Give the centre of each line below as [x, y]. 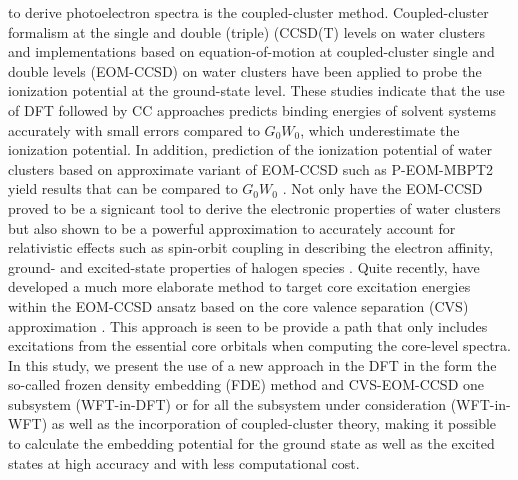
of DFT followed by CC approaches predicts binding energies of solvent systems [252, 109]
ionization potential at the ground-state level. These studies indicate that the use [256, 90]
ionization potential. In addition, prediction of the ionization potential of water [250, 149]
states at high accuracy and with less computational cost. [184, 462]
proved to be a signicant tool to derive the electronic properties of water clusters [254, 207]
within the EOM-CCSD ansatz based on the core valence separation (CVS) [238, 305]
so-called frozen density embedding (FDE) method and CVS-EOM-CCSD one [246, 384]
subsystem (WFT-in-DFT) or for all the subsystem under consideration [227, 403]
